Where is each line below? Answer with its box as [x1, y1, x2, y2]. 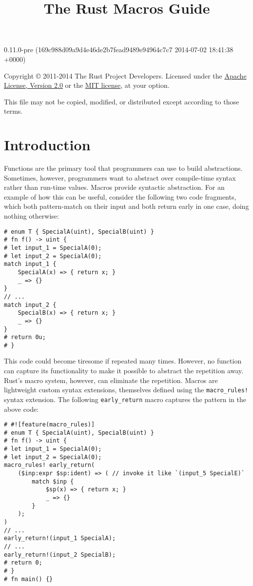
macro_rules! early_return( [4, 462, 95, 469]
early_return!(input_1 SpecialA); [4, 535, 116, 542]
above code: [4, 404, 39, 414]
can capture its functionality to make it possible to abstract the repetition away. [4, 365, 244, 376]
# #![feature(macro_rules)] [4, 421, 95, 428]
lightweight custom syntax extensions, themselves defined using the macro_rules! [4, 384, 248, 395]
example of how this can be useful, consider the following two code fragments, [4, 191, 236, 202]
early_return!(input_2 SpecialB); [4, 551, 116, 558]
